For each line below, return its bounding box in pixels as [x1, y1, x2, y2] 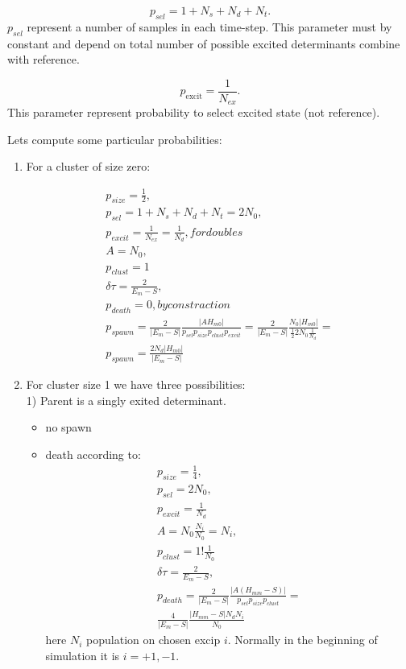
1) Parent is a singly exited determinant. [26, 391, 226, 408]
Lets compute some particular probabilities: [7, 130, 222, 147]
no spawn [45, 419, 92, 436]
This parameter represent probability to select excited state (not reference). [7, 104, 380, 121]
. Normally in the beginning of [227, 631, 378, 648]
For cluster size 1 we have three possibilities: [26, 376, 246, 393]
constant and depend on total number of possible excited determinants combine [7, 35, 400, 52]
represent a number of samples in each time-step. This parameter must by [27, 18, 392, 35]
